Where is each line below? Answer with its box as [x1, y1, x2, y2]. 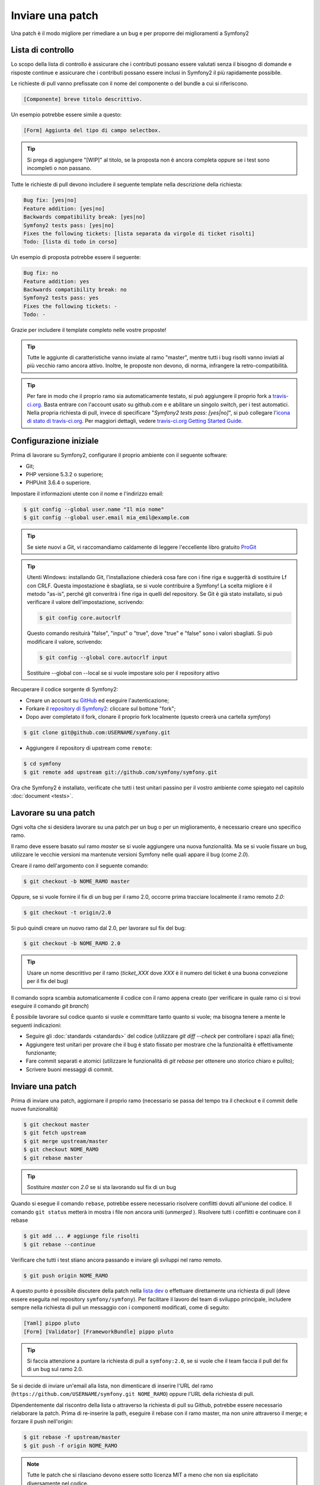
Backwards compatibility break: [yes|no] [23, 214, 146, 220]
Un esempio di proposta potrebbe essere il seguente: [11, 254, 142, 261]
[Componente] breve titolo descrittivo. [23, 96, 142, 103]
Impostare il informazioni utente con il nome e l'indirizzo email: [11, 490, 164, 497]
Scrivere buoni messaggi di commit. [25, 1066, 114, 1073]
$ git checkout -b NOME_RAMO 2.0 [23, 940, 121, 947]
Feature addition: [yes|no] [23, 205, 105, 212]
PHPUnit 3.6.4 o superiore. [25, 479, 91, 486]
